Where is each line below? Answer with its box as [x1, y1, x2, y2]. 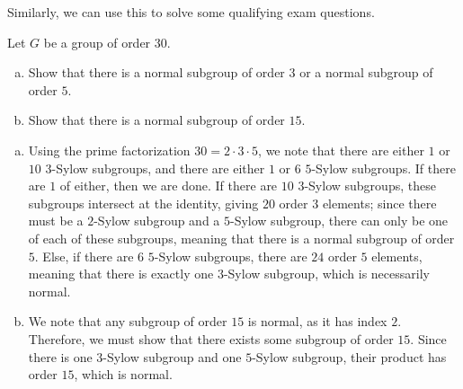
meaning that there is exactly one [28, 264, 214, 283]
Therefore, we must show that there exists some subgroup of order [28, 329, 394, 348]
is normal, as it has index [247, 312, 387, 331]
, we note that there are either [258, 140, 424, 159]
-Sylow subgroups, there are [154, 246, 307, 265]
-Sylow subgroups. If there [311, 158, 456, 177]
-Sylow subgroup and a [93, 211, 220, 230]
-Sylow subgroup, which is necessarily [223, 264, 430, 283]
